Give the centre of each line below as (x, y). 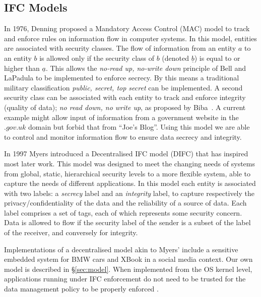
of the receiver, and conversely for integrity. (71, 232)
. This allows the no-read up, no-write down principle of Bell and (146, 68)
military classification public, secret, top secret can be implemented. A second (123, 87)
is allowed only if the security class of (97, 58)
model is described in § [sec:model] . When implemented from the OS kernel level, (128, 269)
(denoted (176, 58)
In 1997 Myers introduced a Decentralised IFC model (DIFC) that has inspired (126, 154)
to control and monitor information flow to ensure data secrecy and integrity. (123, 136)
